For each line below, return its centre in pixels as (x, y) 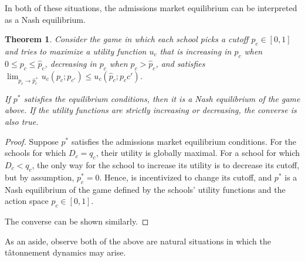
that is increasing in (196, 51)
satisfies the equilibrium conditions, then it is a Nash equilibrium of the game (162, 98)
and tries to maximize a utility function (76, 51)
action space (27, 201)
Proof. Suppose (32, 141)
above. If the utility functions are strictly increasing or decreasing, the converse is (151, 110)
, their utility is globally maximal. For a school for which (198, 153)
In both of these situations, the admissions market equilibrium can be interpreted (151, 8)
